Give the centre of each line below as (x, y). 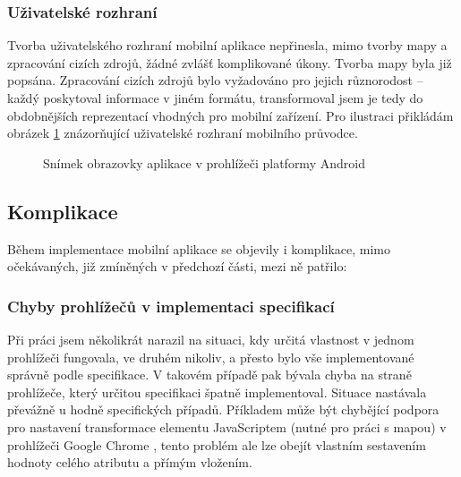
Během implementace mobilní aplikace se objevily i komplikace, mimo (199, 248)
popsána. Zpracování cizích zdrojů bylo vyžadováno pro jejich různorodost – (215, 80)
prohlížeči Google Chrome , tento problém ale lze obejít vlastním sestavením (217, 444)
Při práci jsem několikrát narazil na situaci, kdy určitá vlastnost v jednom (211, 339)
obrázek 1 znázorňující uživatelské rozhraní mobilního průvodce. (183, 133)
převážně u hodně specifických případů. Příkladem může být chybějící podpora (223, 409)
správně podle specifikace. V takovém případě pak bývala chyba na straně (209, 375)
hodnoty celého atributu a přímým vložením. (130, 462)
